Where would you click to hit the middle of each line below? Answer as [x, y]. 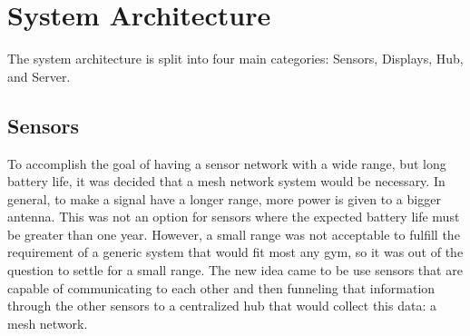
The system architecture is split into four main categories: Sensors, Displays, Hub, [235, 59]
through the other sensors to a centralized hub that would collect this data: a [222, 306]
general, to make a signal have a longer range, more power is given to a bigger [224, 198]
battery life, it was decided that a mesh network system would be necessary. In [226, 181]
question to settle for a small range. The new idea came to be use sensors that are [235, 270]
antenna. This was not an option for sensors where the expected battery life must [234, 217]
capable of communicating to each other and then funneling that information [221, 287]
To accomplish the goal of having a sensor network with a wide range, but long [227, 163]
